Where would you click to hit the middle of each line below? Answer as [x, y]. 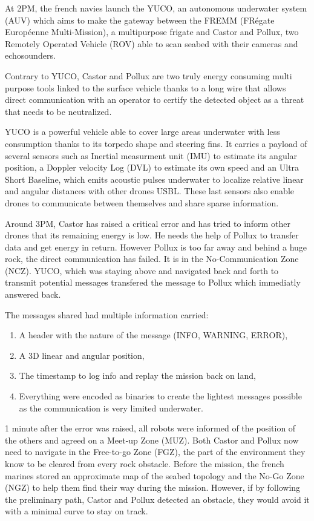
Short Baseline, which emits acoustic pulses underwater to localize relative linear [154, 179]
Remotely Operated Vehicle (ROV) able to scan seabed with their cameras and [152, 43]
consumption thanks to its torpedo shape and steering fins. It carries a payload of [156, 143]
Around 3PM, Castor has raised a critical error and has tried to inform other [148, 223]
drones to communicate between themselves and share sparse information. [142, 202]
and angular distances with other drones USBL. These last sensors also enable [149, 191]
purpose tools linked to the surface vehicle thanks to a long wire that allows [146, 87]
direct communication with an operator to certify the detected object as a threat [155, 100]
